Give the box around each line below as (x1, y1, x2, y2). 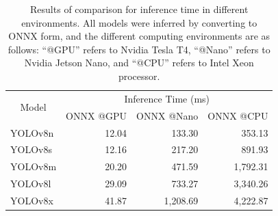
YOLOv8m (10, 159, 57, 174)
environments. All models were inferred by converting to (21, 15, 257, 29)
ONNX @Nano (136, 108, 199, 122)
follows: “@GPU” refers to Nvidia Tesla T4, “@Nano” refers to (8, 42, 270, 56)
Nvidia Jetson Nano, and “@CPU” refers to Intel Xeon (24, 55, 254, 70)
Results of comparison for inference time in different (30, 2, 249, 16)
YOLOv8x (10, 193, 53, 207)
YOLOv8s (10, 142, 52, 157)
